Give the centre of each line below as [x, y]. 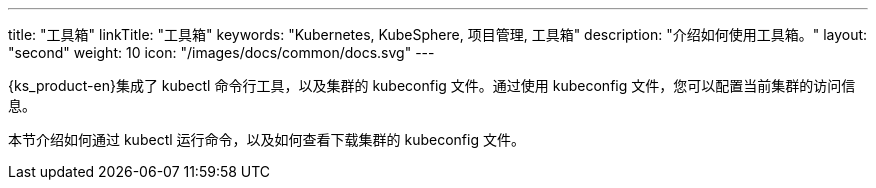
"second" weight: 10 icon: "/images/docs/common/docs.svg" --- [221, 52]
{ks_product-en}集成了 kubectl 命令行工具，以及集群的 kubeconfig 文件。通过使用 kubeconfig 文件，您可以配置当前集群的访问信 [432, 85]
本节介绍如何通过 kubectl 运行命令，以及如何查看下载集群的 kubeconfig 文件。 [266, 139]
